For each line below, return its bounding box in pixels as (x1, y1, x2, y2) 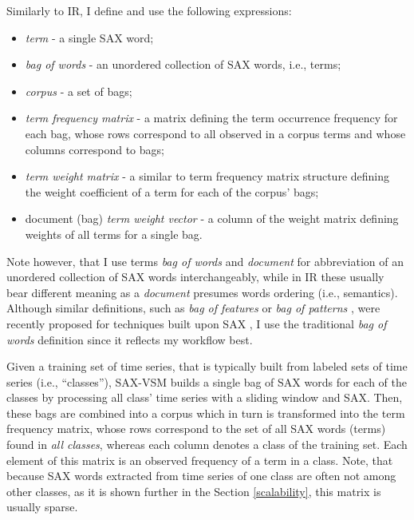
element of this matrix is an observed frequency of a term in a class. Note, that (6, 451, 393, 468)
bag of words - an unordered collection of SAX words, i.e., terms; (25, 56, 341, 73)
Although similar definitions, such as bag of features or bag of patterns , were (6, 300, 380, 316)
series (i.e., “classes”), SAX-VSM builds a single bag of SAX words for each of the (6, 373, 407, 390)
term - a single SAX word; (25, 29, 154, 46)
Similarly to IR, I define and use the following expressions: (6, 2, 292, 18)
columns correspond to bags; (25, 141, 164, 157)
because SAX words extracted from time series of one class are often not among (6, 467, 396, 484)
